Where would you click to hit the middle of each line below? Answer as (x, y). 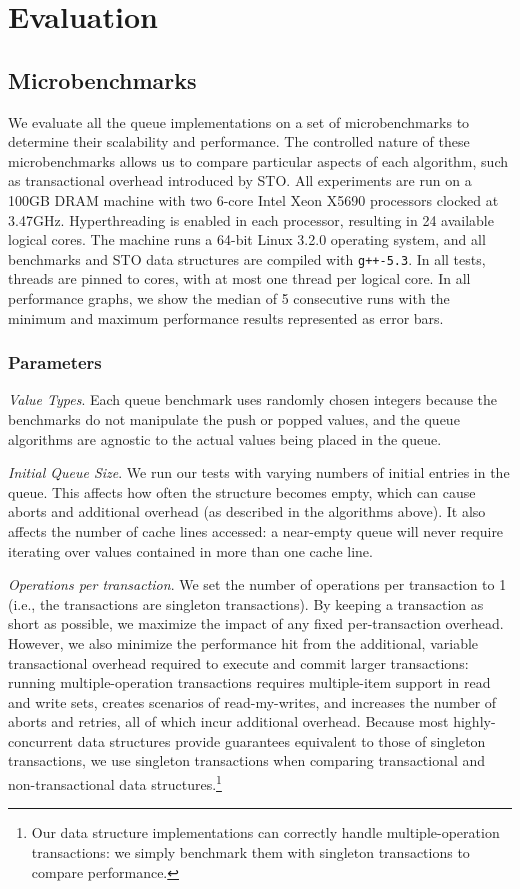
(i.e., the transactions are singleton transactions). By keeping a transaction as (246, 603)
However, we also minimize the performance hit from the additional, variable (243, 642)
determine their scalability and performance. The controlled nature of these (239, 141)
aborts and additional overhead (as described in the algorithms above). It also (247, 511)
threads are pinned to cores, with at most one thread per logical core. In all (239, 278)
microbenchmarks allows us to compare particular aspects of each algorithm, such (258, 160)
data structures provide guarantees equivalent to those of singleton (281, 740)
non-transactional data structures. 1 (115, 782)
